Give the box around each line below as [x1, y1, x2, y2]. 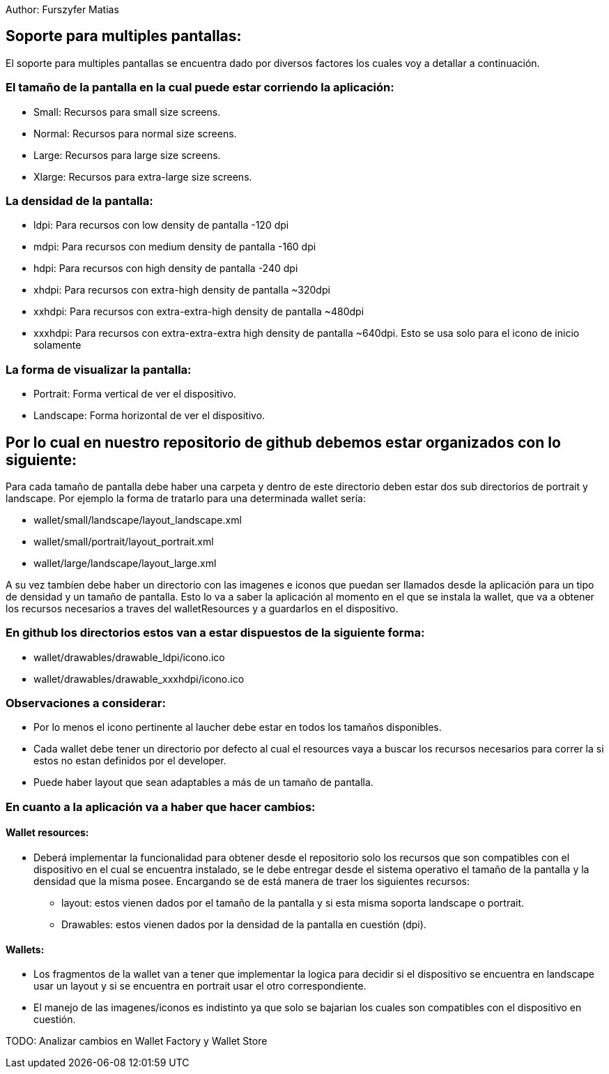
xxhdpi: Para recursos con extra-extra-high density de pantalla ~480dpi [33, 305, 364, 318]
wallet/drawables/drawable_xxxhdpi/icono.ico [33, 672, 245, 685]
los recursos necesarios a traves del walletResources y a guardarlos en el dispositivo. [6, 602, 399, 614]
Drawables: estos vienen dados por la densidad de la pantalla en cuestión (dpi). [61, 918, 426, 931]
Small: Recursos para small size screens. [33, 105, 221, 118]
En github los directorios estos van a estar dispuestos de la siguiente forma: [6, 626, 425, 640]
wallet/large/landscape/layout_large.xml [33, 557, 217, 569]
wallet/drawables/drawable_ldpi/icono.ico [33, 651, 225, 663]
